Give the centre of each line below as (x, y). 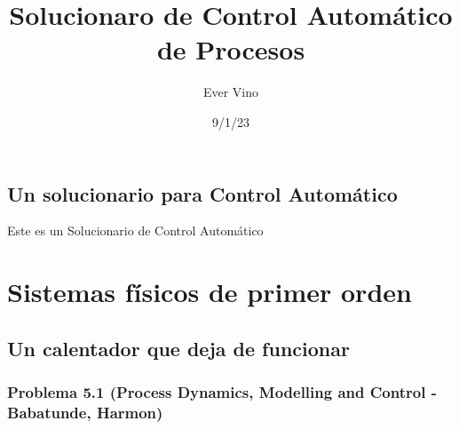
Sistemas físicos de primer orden (210, 292)
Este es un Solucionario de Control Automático (135, 230)
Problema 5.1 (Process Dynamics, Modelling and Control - (222, 391)
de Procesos (231, 49)
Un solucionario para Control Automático (202, 193)
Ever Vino (231, 92)
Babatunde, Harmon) (85, 412)
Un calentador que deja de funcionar (178, 348)
